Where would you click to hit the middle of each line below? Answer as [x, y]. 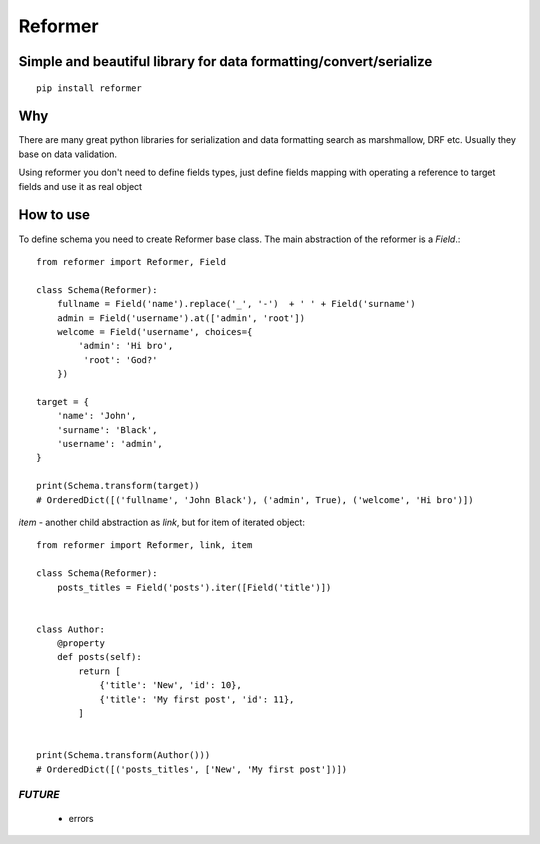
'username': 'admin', [110, 444]
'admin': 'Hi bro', [126, 346]
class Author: [70, 629]
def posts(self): [99, 657]
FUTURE [39, 795]
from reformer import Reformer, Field [131, 261]
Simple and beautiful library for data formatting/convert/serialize [225, 61]
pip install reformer [89, 88]
